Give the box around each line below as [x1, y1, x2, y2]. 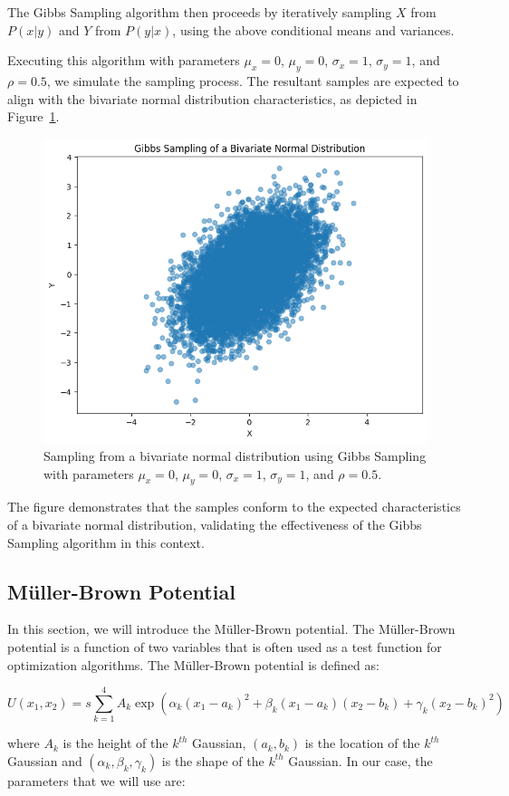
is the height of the [62, 734, 168, 753]
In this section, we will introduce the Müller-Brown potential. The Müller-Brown [7, 619, 456, 638]
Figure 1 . [7, 107, 60, 126]
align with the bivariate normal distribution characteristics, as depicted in [7, 89, 418, 108]
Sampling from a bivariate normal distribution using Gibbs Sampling [43, 446, 427, 465]
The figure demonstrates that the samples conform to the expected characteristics [7, 497, 461, 516]
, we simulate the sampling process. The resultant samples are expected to [46, 71, 459, 90]
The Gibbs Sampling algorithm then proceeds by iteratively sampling [7, 3, 392, 21]
